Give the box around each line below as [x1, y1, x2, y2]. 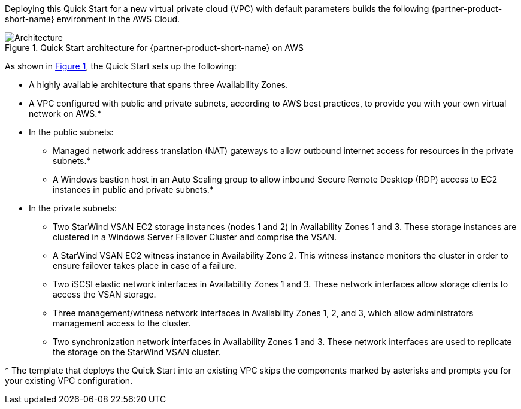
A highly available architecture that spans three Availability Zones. [29, 80, 289, 90]
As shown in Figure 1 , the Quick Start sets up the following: [5, 61, 237, 71]
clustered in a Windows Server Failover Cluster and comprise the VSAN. [53, 232, 337, 242]
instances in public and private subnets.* [53, 184, 214, 195]
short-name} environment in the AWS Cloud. [5, 14, 180, 24]
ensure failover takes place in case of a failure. [53, 260, 237, 271]
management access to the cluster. [53, 318, 191, 328]
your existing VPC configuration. [5, 375, 133, 386]
